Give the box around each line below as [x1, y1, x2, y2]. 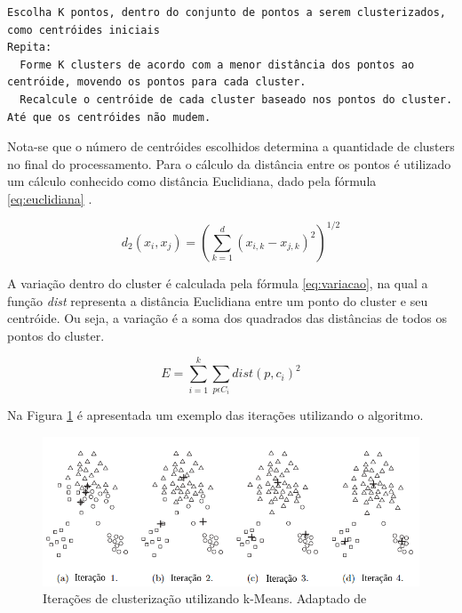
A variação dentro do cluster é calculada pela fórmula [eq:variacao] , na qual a [7, 274, 428, 293]
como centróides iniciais [7, 23, 160, 36]
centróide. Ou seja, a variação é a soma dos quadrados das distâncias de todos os [7, 309, 448, 327]
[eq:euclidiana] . [7, 189, 92, 207]
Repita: [7, 41, 52, 54]
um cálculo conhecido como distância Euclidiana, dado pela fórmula [7, 172, 377, 190]
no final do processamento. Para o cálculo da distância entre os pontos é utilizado [7, 154, 451, 173]
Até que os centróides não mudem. [7, 110, 211, 124]
